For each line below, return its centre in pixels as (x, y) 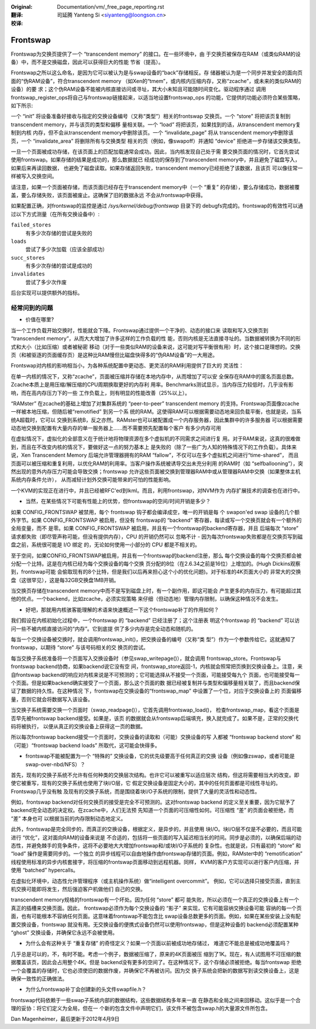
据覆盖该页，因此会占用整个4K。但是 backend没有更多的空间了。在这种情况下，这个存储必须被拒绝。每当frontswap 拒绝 (156, 962)
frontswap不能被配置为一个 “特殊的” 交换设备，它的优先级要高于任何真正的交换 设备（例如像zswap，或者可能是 (160, 756)
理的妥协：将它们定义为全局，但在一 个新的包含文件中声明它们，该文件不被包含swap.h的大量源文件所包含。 (141, 1009)
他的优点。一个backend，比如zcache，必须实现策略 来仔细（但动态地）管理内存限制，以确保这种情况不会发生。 (146, 599)
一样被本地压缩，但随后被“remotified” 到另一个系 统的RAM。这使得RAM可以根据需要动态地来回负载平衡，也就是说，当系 (156, 412)
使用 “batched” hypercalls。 (45, 870)
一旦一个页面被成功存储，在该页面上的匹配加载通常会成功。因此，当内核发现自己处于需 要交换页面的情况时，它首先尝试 (155, 152)
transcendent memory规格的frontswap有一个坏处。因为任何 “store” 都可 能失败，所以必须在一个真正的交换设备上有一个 (155, 900)
